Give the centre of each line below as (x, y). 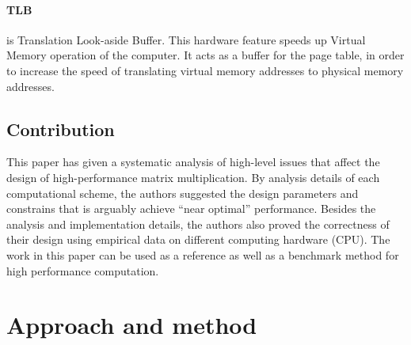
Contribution (61, 129)
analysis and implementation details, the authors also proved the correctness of (198, 224)
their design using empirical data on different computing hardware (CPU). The (198, 239)
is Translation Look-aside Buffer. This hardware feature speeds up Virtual (186, 39)
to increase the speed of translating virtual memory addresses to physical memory (205, 70)
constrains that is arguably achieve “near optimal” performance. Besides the (191, 209)
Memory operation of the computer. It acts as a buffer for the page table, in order (205, 55)
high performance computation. (83, 270)
